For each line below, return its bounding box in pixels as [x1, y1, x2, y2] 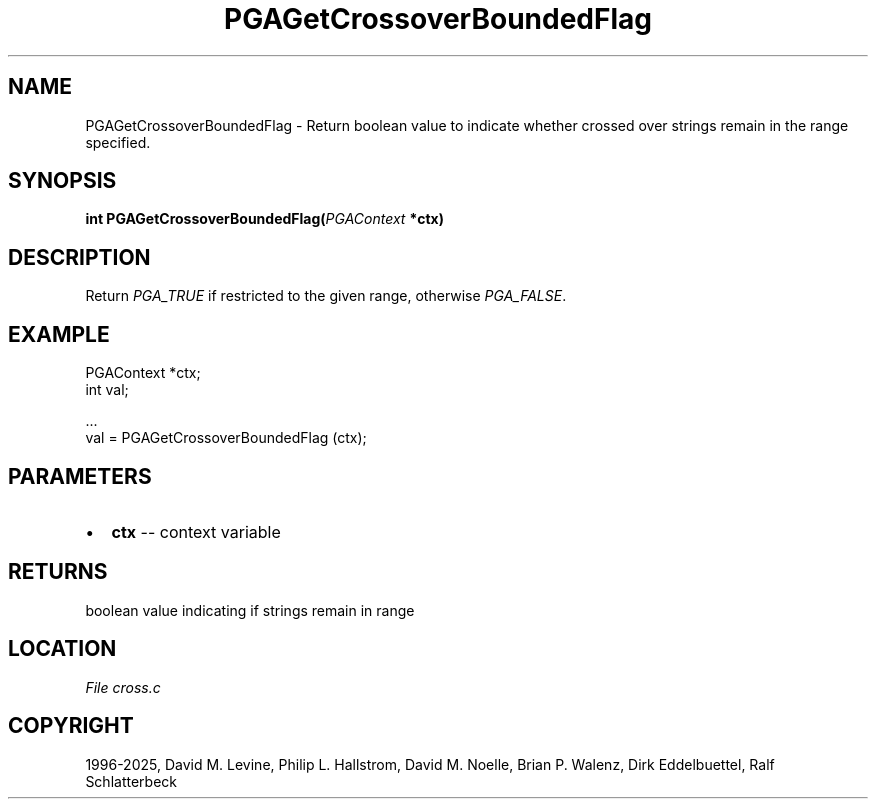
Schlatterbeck [85, 772, 177, 790]
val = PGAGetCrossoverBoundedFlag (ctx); [85, 429, 367, 447]
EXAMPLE [8, 321, 110, 347]
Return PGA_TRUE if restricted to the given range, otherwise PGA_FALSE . [85, 287, 567, 305]
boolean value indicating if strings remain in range [85, 601, 415, 619]
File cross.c [85, 678, 161, 696]
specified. [85, 133, 151, 151]
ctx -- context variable [111, 521, 281, 542]
